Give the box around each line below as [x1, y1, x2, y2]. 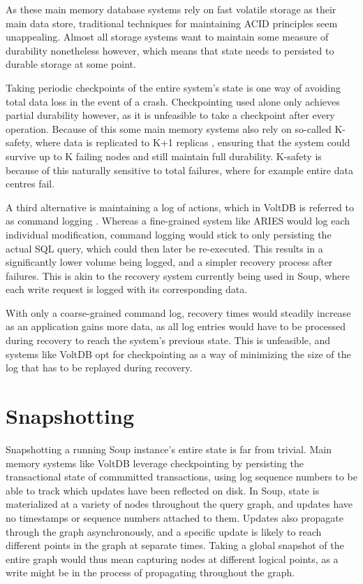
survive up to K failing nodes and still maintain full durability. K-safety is [6, 148, 322, 163]
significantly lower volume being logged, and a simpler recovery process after [6, 255, 333, 269]
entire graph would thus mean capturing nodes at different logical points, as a [6, 551, 339, 566]
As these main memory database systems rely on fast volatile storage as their [6, 2, 336, 16]
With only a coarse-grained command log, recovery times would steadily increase [6, 305, 351, 320]
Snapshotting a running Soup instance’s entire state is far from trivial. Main [6, 441, 332, 456]
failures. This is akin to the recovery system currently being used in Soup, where [6, 268, 350, 283]
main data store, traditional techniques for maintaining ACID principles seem [6, 15, 338, 30]
